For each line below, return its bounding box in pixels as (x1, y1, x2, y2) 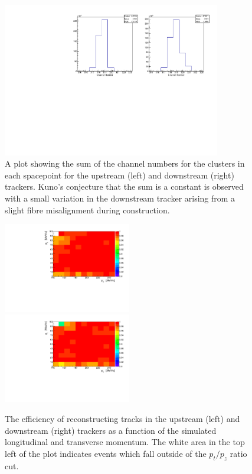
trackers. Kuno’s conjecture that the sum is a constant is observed (5, 180, 244, 193)
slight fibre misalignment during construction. (5, 203, 170, 216)
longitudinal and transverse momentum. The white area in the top (5, 436, 245, 448)
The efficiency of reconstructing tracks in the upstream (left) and (5, 413, 240, 425)
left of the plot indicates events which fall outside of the (5, 447, 207, 459)
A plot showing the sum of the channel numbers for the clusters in (5, 157, 245, 170)
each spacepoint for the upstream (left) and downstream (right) (5, 168, 234, 181)
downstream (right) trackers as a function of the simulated (5, 424, 217, 436)
